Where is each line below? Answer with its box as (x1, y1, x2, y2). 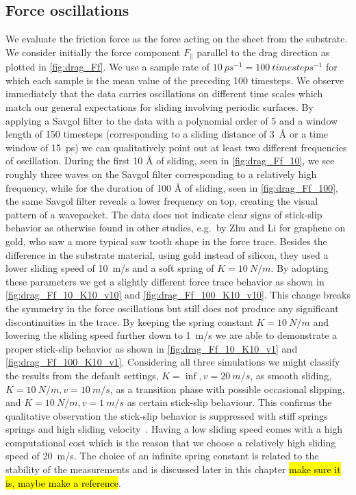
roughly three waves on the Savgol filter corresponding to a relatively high (5, 167, 317, 181)
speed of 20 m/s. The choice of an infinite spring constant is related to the (5, 448, 319, 463)
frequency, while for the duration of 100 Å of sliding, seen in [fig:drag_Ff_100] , (5, 180, 338, 194)
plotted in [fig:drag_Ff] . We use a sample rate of (5, 60, 209, 74)
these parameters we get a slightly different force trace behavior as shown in (5, 274, 325, 288)
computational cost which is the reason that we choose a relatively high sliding (5, 435, 336, 449)
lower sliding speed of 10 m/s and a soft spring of (5, 261, 214, 275)
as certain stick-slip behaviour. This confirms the (127, 395, 332, 409)
